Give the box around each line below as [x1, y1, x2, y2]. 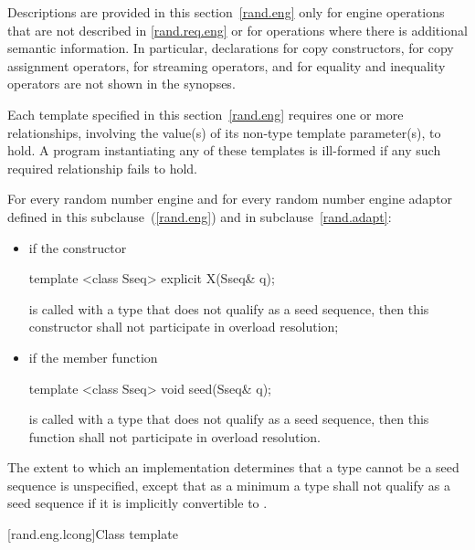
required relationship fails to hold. [7, 158, 197, 177]
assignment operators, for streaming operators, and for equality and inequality [7, 56, 446, 75]
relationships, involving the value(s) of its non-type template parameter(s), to [7, 122, 441, 142]
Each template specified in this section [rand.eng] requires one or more [7, 104, 404, 123]
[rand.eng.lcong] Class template [7, 524, 178, 544]
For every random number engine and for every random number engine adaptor [7, 189, 453, 208]
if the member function [28, 347, 158, 366]
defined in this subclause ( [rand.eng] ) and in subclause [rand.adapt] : [7, 206, 392, 226]
